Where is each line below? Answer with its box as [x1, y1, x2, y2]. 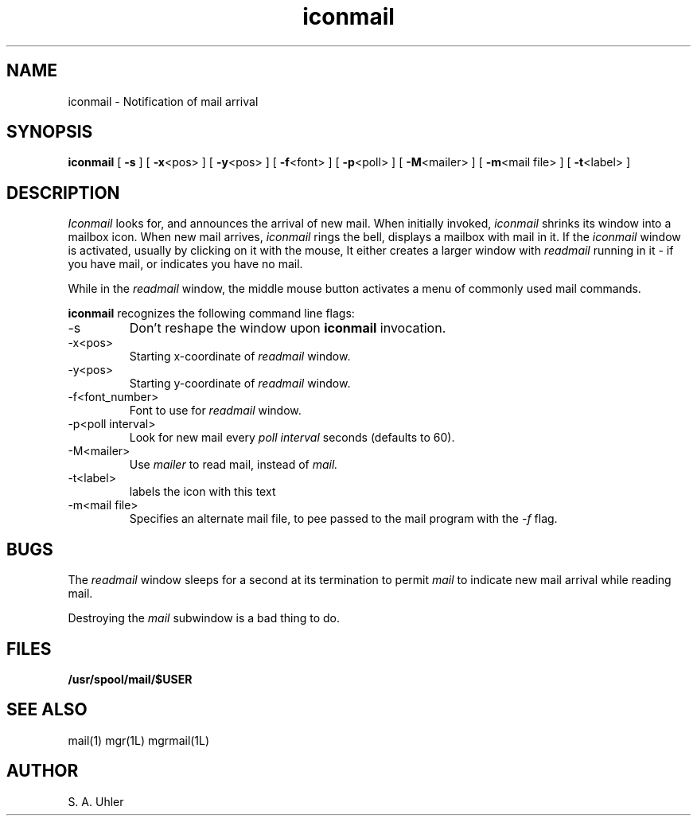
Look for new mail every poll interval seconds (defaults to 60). [129, 430, 455, 445]
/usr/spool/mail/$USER [68, 672, 193, 686]
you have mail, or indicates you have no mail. [68, 257, 303, 271]
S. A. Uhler [68, 794, 124, 808]
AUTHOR [6, 761, 79, 781]
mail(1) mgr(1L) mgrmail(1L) [68, 733, 210, 747]
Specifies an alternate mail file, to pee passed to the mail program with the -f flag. [129, 512, 558, 526]
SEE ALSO [6, 699, 88, 720]
